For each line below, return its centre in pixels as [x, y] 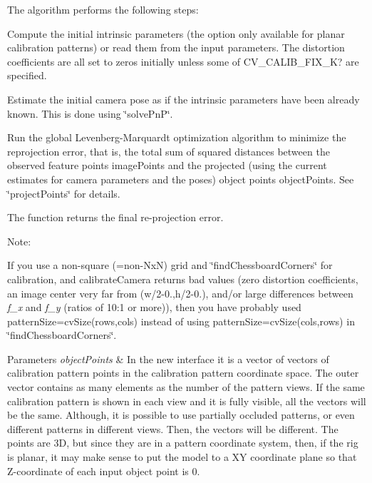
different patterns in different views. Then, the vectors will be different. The [173, 428]
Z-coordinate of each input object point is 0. [104, 471]
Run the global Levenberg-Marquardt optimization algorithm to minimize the [177, 137]
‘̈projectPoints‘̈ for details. [64, 193]
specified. [27, 75]
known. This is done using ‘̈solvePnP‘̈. [90, 113]
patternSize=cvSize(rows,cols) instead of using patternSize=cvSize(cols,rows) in [181, 321]
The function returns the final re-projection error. [115, 217]
